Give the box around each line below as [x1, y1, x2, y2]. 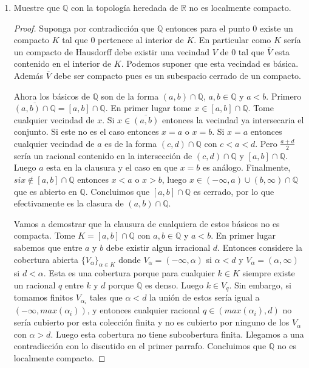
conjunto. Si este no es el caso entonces [13, 125, 159, 138]
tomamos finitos [13, 291, 73, 304]
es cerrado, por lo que [193, 185, 274, 197]
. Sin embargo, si [229, 278, 291, 291]
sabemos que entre [13, 240, 83, 253]
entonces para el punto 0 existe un [165, 21, 293, 34]
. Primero [266, 89, 302, 102]
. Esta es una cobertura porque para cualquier [43, 267, 215, 279]
